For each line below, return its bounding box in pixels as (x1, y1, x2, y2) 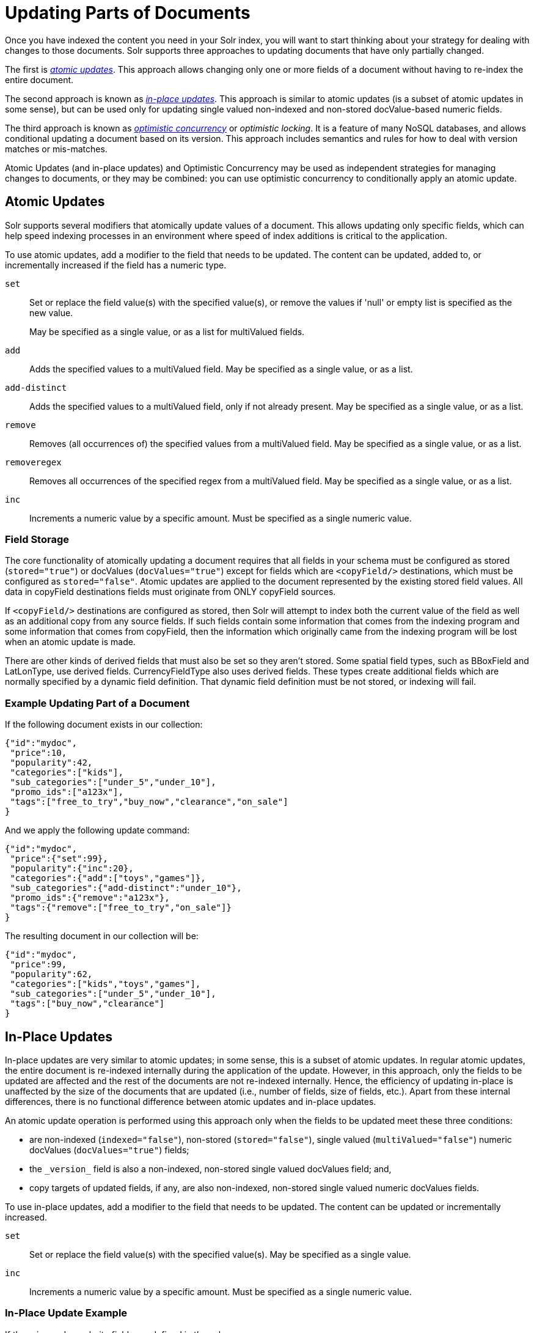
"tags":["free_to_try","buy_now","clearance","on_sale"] (10, 797, 288, 807)
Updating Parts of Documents (5, 2, 251, 23)
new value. (29, 307, 73, 318)
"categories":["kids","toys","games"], (10, 979, 201, 989)
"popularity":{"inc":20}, (10, 863, 134, 874)
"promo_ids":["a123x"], (10, 787, 123, 797)
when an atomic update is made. (5, 637, 136, 648)
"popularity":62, (10, 969, 93, 980)
